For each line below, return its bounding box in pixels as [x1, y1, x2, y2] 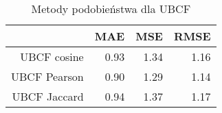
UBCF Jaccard [12, 88, 84, 104]
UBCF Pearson [11, 68, 84, 84]
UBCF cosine [20, 49, 84, 64]
